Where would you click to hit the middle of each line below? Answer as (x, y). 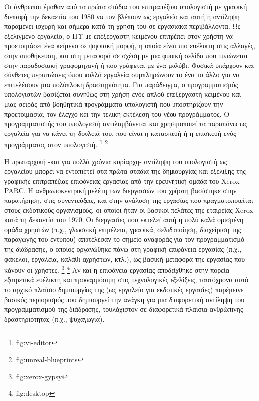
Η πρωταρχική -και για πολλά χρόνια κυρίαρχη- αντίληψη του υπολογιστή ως (116, 161)
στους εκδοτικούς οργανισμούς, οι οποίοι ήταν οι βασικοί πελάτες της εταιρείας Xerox (129, 210)
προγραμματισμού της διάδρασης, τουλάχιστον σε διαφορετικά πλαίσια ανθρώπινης (124, 309)
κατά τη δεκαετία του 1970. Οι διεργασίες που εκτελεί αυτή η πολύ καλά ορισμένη (124, 220)
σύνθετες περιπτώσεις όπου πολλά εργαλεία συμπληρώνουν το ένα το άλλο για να (122, 75)
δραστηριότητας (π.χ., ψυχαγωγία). (55, 318)
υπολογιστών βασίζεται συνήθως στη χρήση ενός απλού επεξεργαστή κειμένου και (123, 94)
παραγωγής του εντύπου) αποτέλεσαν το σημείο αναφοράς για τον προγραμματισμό (124, 239)
